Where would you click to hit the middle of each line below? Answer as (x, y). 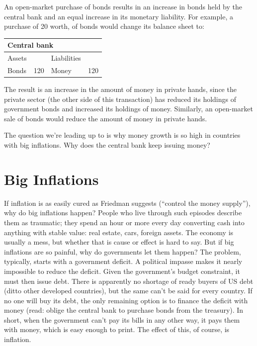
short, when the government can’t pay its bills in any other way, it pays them (122, 319)
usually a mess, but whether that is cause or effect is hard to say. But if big (119, 242)
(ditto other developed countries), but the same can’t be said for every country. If (128, 291)
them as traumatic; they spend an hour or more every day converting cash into (124, 222)
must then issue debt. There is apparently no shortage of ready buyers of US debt (129, 281)
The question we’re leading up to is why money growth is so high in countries (122, 135)
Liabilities (66, 58)
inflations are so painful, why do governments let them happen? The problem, (123, 251)
